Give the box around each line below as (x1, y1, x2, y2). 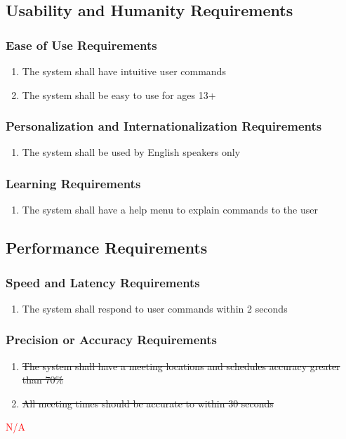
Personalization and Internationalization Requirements (6, 117, 322, 135)
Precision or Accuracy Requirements (6, 331, 218, 348)
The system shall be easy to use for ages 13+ (22, 87, 216, 102)
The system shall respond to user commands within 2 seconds (22, 301, 288, 315)
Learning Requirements (6, 174, 141, 192)
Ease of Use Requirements (6, 36, 157, 53)
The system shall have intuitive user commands (22, 64, 226, 78)
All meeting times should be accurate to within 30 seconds (22, 395, 274, 410)
